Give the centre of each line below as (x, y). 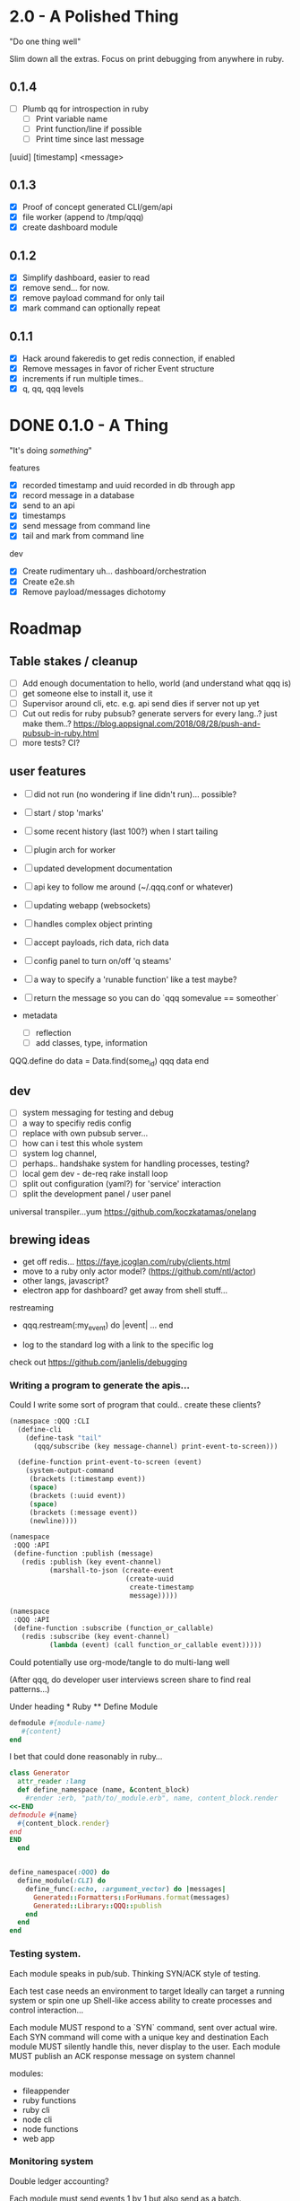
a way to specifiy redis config (77, 1123)
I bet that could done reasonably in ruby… (86, 1757)
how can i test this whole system (82, 1143)
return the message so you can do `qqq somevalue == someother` (156, 997)
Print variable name (72, 118)
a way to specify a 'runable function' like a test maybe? (135, 979)
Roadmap (46, 628)
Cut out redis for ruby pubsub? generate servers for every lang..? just (150, 713)
